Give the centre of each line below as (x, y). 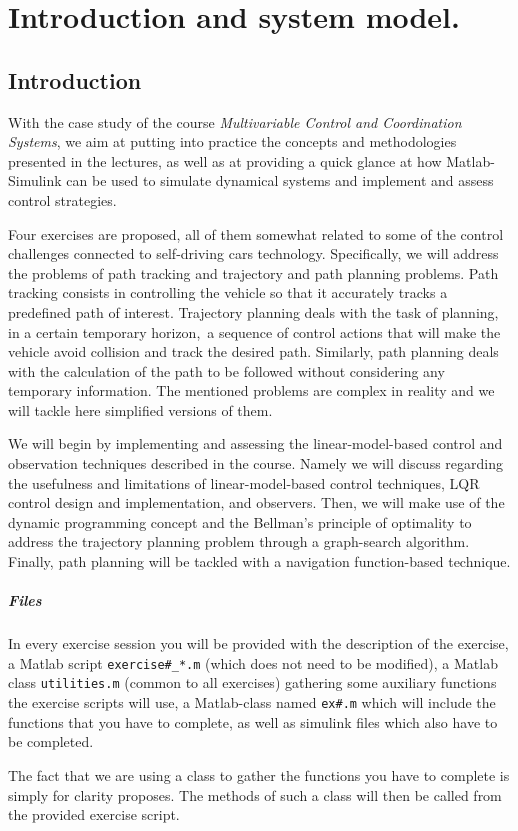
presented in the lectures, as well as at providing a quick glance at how (225, 160)
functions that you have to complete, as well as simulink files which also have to (253, 721)
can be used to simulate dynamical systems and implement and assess (280, 180)
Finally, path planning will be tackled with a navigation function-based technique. (259, 561)
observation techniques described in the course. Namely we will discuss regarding (255, 463)
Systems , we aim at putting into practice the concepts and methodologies (232, 141)
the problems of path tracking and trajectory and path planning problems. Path (253, 272)
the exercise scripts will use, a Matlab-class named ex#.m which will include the (252, 702)
